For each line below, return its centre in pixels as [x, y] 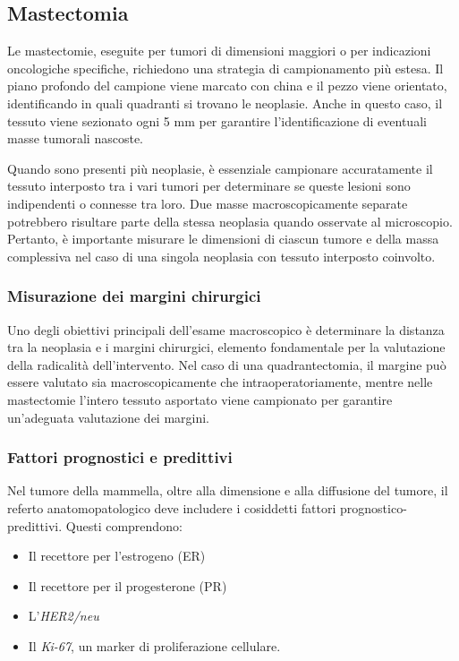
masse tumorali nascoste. [75, 138]
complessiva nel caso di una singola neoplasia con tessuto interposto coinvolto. [221, 256]
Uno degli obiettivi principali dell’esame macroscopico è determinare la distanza [226, 329]
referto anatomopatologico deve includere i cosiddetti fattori [172, 507]
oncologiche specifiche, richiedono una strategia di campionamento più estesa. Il [225, 68]
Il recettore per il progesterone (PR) [127, 585]
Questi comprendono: [124, 525]
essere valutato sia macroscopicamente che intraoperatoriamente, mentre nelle [220, 382]
